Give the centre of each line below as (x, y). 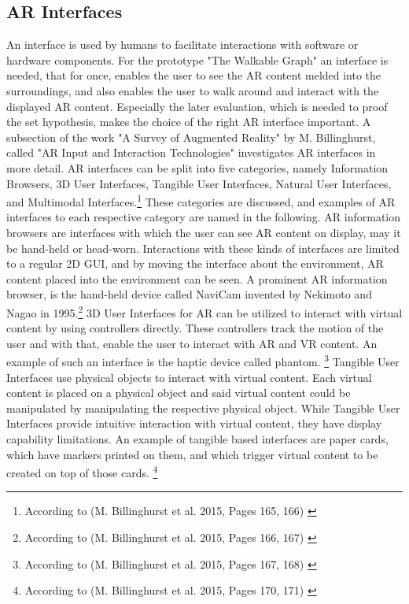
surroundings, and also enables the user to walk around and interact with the (193, 90)
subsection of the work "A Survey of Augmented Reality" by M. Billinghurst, (191, 137)
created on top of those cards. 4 (82, 471)
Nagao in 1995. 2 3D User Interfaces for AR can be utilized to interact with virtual (204, 311)
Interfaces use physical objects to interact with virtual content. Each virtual (189, 377)
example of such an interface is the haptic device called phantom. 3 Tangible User (203, 361)
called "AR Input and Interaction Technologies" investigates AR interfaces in (191, 152)
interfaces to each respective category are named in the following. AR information (204, 217)
